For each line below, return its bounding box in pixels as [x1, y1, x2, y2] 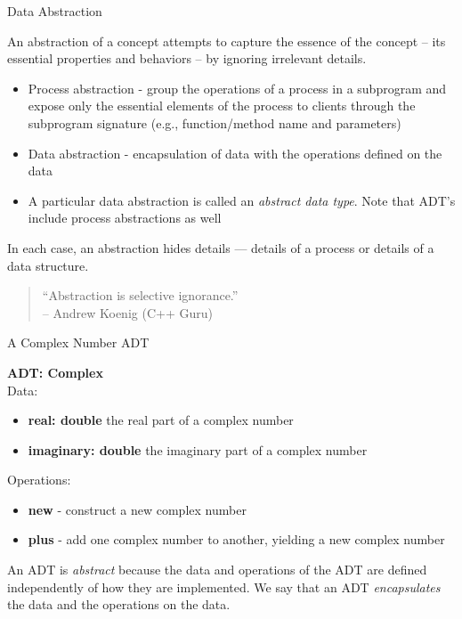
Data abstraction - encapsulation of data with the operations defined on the [28, 143, 442, 162]
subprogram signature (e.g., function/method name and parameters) [28, 113, 401, 132]
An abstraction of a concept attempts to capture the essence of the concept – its [7, 31, 446, 50]
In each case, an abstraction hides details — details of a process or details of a [7, 238, 434, 257]
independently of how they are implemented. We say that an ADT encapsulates [7, 577, 441, 596]
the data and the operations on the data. [7, 595, 231, 614]
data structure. [7, 256, 89, 274]
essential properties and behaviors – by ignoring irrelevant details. [7, 49, 367, 68]
